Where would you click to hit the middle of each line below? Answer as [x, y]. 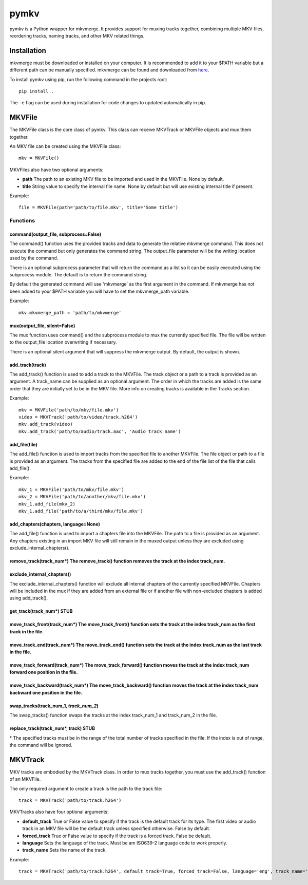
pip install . [36, 91]
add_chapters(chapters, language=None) [55, 524]
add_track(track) [28, 365]
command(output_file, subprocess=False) [55, 234]
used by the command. [34, 258]
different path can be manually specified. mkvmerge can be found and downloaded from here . [109, 70]
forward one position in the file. [44, 672]
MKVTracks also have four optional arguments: [59, 812]
